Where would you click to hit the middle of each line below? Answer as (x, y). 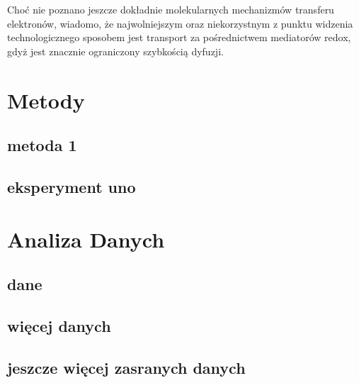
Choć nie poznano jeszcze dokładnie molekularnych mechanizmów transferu (171, 9)
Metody (46, 100)
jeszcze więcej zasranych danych (126, 367)
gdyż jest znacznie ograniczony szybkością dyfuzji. (115, 51)
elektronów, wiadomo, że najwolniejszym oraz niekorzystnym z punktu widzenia (180, 23)
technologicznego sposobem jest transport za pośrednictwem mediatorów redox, (179, 37)
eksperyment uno (72, 186)
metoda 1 (42, 145)
